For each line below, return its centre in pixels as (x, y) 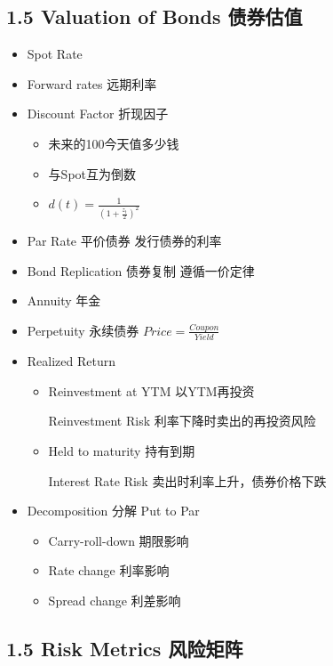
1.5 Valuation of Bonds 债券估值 (155, 16)
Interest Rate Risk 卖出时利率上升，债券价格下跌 (187, 480)
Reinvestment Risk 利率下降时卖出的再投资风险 (182, 421)
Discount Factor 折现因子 (98, 114)
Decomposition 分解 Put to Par (113, 511)
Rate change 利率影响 (109, 570)
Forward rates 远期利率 (92, 83)
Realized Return (71, 361)
